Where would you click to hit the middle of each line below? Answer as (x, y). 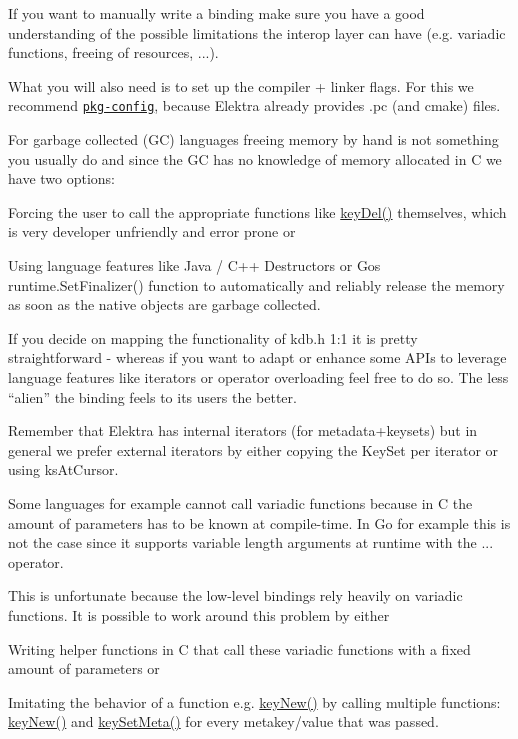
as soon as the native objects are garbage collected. (164, 304)
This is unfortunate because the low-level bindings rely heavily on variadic (235, 595)
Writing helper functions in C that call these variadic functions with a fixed (239, 648)
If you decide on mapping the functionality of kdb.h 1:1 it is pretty (213, 337)
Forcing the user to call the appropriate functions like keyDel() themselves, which (257, 211)
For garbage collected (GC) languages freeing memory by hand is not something (253, 139)
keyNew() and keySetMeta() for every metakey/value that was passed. (223, 721)
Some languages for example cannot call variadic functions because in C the (240, 502)
